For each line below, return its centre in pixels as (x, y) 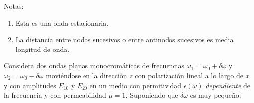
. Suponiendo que (152, 95)
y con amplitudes (30, 85)
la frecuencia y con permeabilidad (55, 95)
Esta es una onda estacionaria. (62, 23)
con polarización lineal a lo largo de (189, 75)
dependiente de (228, 85)
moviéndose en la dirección (86, 75)
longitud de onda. (42, 49)
